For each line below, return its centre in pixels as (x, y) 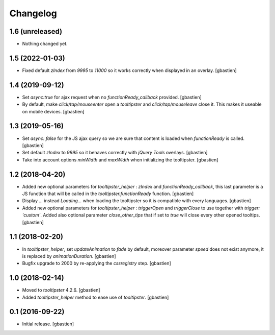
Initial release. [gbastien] (48, 324)
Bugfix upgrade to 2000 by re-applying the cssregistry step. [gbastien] (97, 264)
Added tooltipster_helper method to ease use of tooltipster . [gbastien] (95, 297)
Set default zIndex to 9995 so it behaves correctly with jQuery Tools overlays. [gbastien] (115, 153)
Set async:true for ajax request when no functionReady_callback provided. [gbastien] (112, 97)
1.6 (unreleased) (36, 31)
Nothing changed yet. (45, 44)
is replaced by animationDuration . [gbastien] (69, 256)
